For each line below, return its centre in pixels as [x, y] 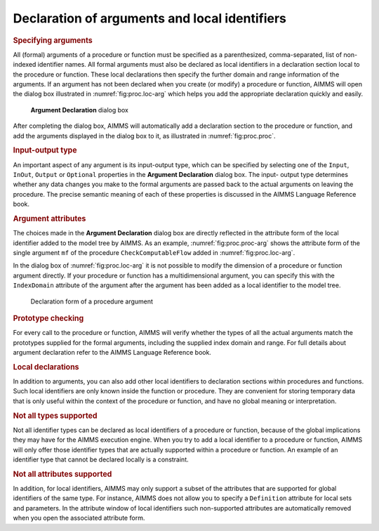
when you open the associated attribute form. [79, 518]
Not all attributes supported [62, 474]
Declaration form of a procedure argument [92, 301]
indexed [25, 65]
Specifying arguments [53, 40]
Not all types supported [55, 416]
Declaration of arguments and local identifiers [150, 18]
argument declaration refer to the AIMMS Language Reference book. [112, 352]
